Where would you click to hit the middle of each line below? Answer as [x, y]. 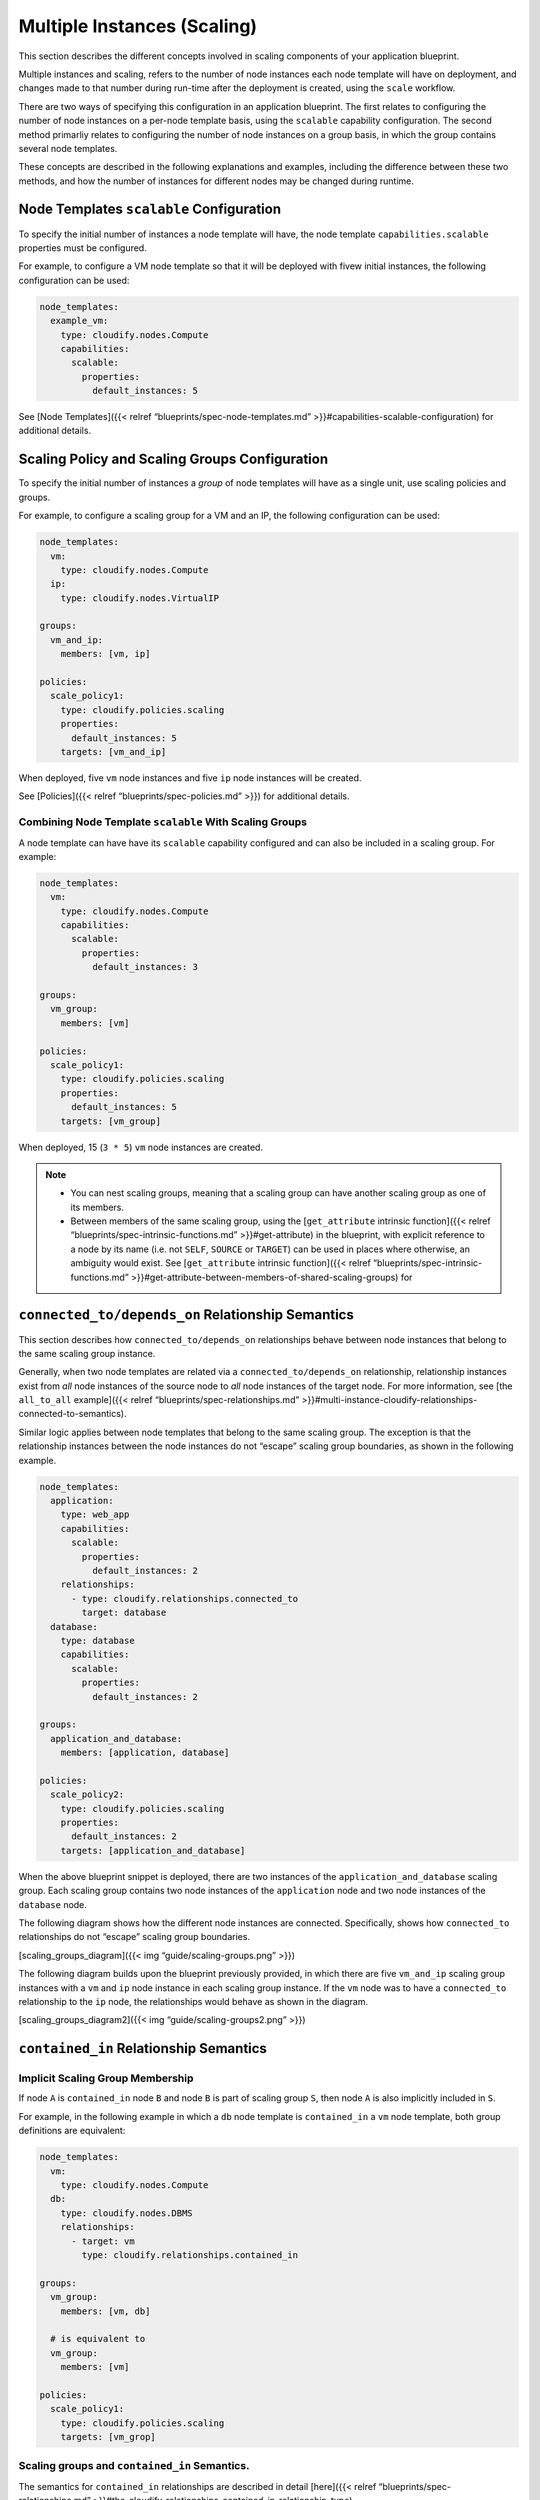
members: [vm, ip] [105, 654]
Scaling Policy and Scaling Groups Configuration [173, 459]
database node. [52, 1904]
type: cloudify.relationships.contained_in [190, 2254]
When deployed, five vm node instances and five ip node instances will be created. [190, 777]
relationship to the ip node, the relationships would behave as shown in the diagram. [193, 2001]
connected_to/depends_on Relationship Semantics [186, 1315]
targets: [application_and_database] [153, 1850]
